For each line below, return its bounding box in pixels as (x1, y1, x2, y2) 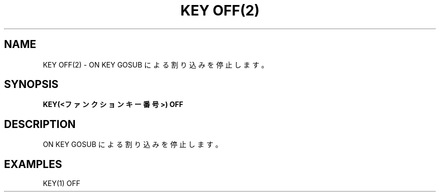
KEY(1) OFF (43, 179, 80, 188)
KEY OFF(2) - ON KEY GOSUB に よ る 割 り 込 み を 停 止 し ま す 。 (43, 60, 269, 69)
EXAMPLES (4, 157, 62, 170)
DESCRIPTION (4, 117, 76, 130)
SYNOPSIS (4, 78, 59, 91)
